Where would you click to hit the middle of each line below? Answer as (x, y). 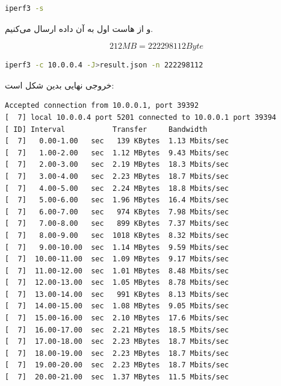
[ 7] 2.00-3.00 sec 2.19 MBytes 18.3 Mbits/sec (117, 165)
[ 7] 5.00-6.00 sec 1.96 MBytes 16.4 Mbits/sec (117, 200)
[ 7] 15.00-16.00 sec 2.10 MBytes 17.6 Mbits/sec (117, 318)
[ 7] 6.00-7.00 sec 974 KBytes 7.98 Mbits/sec (117, 212)
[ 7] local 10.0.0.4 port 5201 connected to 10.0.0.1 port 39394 (141, 117)
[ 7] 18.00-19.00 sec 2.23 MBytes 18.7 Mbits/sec (117, 353)
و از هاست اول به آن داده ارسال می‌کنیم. (79, 28)
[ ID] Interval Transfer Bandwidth (106, 129)
